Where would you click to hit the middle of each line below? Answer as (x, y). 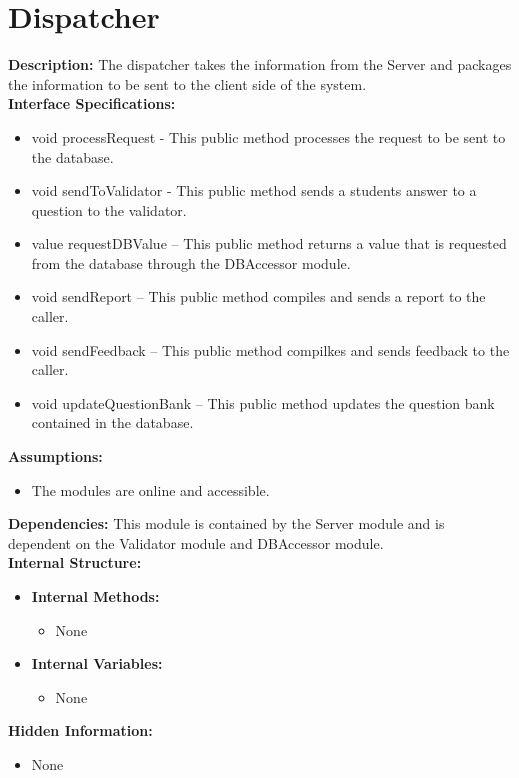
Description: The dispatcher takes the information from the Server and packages (260, 64)
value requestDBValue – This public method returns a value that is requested (269, 243)
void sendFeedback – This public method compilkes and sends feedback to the (270, 349)
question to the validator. (109, 209)
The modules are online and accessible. (150, 489)
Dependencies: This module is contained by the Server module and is (226, 523)
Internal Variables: (97, 663)
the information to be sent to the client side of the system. (187, 83)
